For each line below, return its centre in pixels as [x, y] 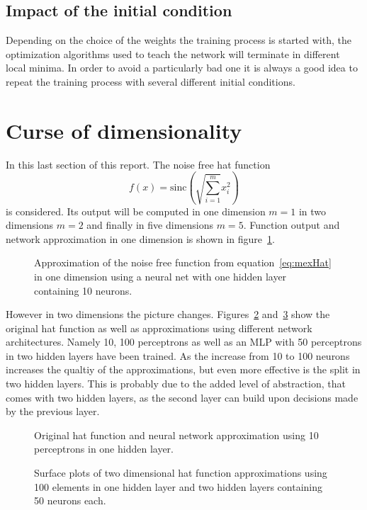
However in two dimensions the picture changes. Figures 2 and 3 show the [168, 314]
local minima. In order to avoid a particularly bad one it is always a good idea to [182, 68]
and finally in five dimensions [150, 225]
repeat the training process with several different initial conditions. [151, 81]
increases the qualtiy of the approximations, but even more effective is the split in [183, 369]
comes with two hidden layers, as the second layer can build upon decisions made [182, 397]
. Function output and [292, 225]
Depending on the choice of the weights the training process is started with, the [179, 40]
